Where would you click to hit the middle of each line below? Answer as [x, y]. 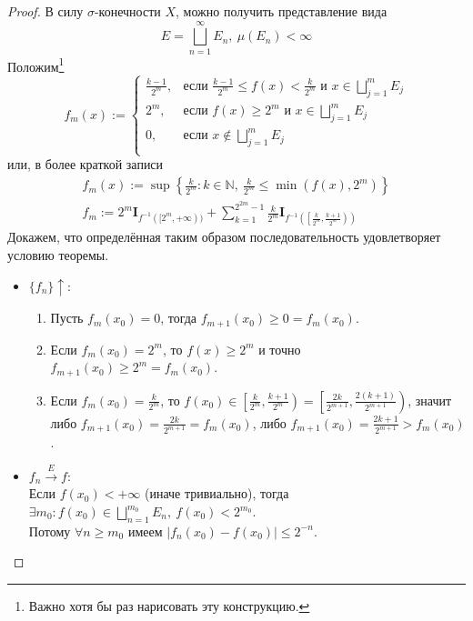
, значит [430, 400]
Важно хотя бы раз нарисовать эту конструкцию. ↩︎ [169, 606]
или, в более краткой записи [86, 164]
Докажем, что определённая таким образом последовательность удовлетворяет [224, 237]
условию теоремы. [58, 254]
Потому [50, 531]
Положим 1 [36, 65]
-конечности [127, 11]
